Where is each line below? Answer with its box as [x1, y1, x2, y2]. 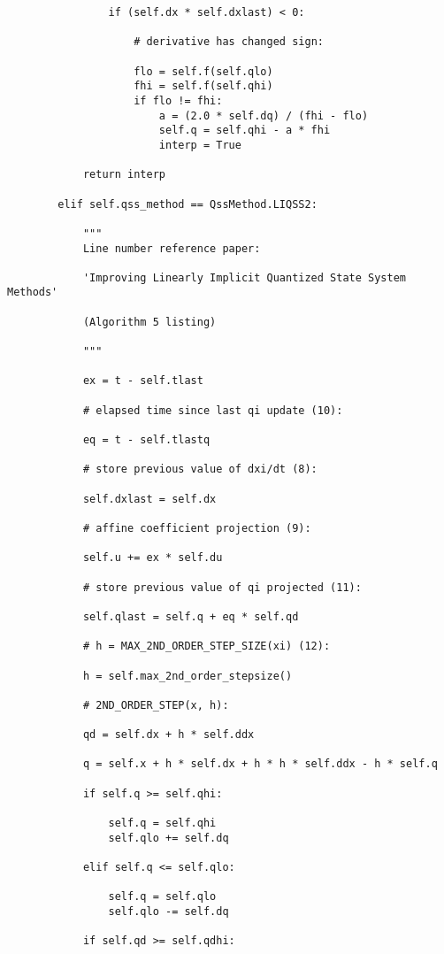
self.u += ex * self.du [82, 551, 223, 565]
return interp [82, 168, 165, 181]
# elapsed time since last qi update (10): [82, 404, 343, 417]
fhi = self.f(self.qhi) [134, 80, 273, 93]
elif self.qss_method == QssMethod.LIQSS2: [57, 197, 318, 211]
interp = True [158, 138, 241, 151]
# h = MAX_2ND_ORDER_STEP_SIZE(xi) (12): [82, 640, 331, 653]
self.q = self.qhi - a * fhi [158, 124, 331, 137]
